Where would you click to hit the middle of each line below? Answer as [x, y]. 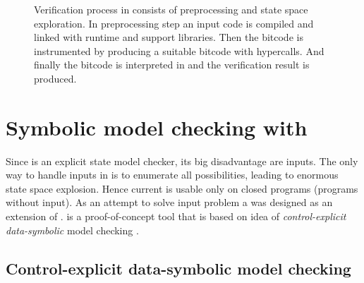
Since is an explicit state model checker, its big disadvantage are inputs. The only [182, 161]
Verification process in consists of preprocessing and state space [171, 9]
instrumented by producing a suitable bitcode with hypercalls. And [179, 50]
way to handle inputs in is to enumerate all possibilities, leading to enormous [172, 175]
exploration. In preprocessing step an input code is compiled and [174, 23]
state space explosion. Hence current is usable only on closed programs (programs [182, 188]
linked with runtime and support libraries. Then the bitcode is [169, 37]
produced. [55, 78]
